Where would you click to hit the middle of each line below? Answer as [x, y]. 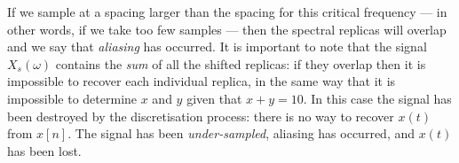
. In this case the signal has [377, 98]
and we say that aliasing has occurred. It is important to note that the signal [217, 47]
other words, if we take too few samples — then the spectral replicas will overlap [227, 29]
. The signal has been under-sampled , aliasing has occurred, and [241, 133]
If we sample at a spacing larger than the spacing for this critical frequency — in [227, 12]
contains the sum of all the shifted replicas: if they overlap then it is [241, 63]
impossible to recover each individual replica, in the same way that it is [202, 81]
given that [214, 98]
